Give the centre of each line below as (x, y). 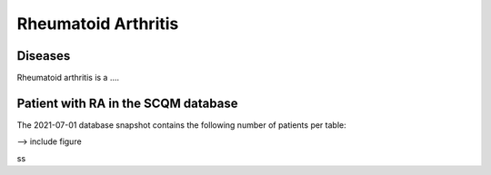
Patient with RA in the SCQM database (127, 103)
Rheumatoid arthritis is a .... (68, 78)
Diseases (44, 56)
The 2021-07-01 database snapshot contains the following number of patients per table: (181, 125)
